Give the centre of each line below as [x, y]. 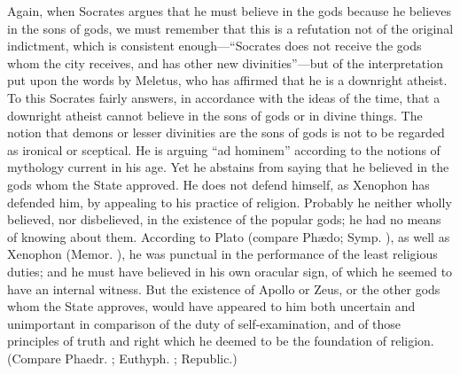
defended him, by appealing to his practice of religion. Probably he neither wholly [230, 202]
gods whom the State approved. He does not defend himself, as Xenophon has [218, 184]
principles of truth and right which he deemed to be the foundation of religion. [221, 341]
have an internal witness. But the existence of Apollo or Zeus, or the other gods [224, 288]
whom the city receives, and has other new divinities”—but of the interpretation [225, 62]
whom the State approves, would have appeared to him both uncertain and [211, 306]
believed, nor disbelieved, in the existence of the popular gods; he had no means [224, 219]
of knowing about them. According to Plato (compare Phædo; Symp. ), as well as [229, 236]
